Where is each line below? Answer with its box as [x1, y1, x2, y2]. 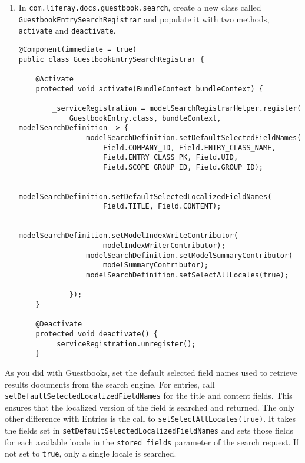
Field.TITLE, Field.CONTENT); [102, 202, 221, 211]
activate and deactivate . [18, 24, 116, 37]
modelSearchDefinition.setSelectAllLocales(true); [86, 271, 289, 280]
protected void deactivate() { [35, 330, 158, 338]
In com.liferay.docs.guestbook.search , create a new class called [18, 1, 261, 13]
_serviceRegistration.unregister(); [52, 339, 196, 348]
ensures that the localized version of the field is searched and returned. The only [5, 401, 295, 413]
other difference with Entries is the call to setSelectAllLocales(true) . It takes [5, 412, 296, 425]
